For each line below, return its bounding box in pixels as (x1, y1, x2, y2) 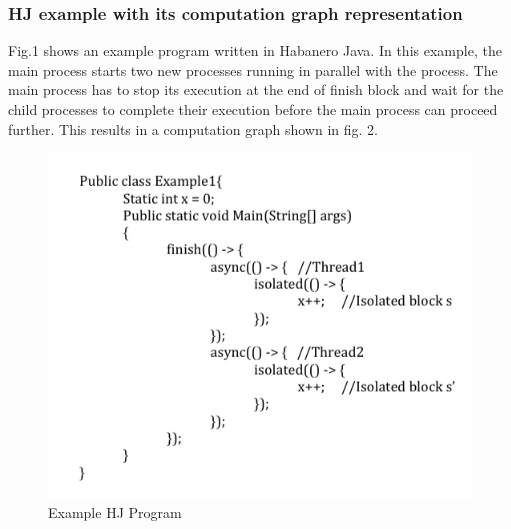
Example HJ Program (48, 502, 182, 523)
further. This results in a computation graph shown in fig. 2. (8, 118, 378, 139)
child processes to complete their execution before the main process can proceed (8, 99, 498, 119)
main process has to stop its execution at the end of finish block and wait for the (8, 79, 504, 100)
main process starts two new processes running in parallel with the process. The (8, 59, 498, 80)
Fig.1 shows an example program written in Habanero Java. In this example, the (8, 40, 502, 61)
